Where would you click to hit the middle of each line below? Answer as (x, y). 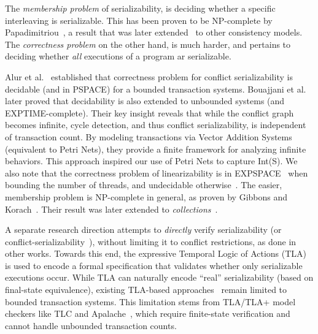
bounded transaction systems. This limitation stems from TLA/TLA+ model (150, 301)
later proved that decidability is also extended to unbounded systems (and (145, 101)
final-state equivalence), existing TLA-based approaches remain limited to (146, 290)
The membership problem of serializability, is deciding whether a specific (140, 8)
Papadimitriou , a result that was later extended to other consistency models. (154, 32)
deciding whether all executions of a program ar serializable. (118, 56)
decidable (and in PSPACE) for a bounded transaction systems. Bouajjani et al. (156, 89)
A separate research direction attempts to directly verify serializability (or (143, 230)
